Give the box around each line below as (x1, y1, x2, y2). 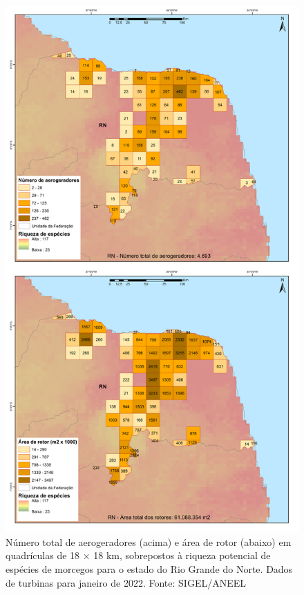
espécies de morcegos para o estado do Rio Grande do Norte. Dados (6, 562, 293, 576)
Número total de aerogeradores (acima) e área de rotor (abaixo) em (6, 534, 292, 549)
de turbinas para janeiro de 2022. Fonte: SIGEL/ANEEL (6, 575, 247, 589)
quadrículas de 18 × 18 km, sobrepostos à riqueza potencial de (6, 548, 271, 563)
